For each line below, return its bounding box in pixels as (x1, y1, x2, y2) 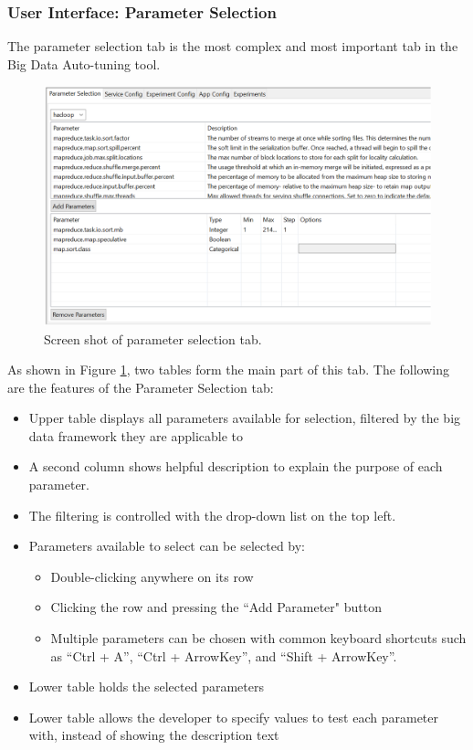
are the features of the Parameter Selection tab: (7, 377, 274, 396)
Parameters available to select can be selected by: (28, 536, 306, 555)
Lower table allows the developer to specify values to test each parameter (28, 707, 438, 726)
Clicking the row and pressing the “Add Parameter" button (50, 597, 382, 617)
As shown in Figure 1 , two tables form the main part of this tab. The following (7, 360, 450, 379)
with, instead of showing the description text (28, 725, 279, 745)
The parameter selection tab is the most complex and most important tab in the (7, 37, 458, 56)
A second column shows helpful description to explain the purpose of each (28, 457, 443, 476)
